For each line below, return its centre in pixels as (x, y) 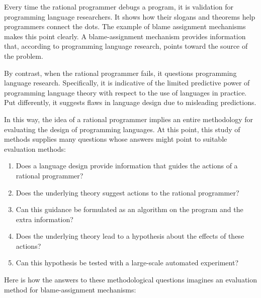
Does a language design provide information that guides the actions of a (127, 166)
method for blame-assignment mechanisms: (70, 289)
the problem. (24, 56)
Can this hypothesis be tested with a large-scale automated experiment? (127, 263)
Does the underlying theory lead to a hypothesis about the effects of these (130, 236)
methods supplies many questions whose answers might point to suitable (116, 139)
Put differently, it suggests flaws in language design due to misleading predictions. (130, 102)
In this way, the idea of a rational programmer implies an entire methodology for (129, 119)
